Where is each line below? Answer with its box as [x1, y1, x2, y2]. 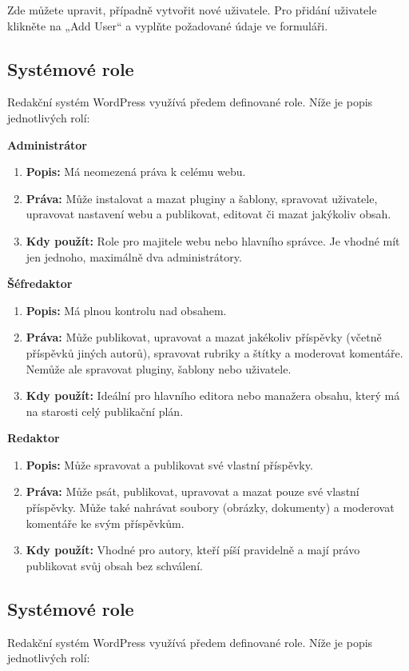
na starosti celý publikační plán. [26, 402, 184, 419]
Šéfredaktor [7, 275, 73, 292]
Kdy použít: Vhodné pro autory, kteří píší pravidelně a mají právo [26, 541, 360, 558]
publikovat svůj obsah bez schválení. [26, 557, 203, 573]
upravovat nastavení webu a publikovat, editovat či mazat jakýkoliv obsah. [26, 206, 391, 222]
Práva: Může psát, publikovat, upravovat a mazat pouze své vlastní [26, 483, 359, 500]
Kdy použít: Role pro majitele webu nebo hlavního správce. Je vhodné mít [26, 232, 400, 249]
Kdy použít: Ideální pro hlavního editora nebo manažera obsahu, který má [26, 387, 400, 404]
